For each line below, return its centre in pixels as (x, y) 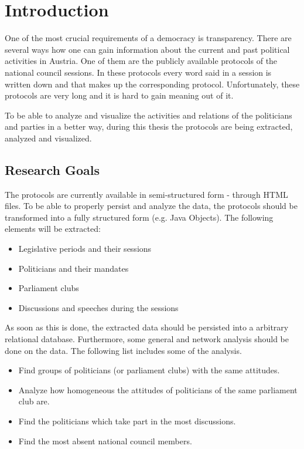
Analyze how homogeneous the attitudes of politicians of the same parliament (158, 389)
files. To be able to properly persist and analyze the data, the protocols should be (151, 206)
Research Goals (52, 169)
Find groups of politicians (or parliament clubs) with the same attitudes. (149, 370)
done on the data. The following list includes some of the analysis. (123, 350)
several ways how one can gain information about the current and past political (147, 49)
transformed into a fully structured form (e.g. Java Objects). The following (139, 217)
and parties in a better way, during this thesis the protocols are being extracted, (149, 126)
